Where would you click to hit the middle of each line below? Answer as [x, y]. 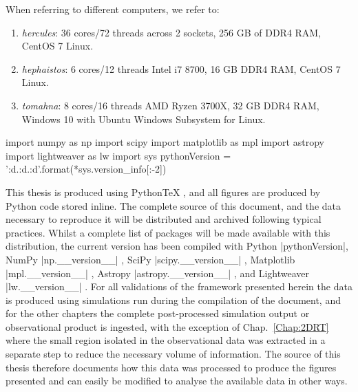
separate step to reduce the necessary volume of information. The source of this [173, 354]
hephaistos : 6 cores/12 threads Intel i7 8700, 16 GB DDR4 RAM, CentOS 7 [181, 68]
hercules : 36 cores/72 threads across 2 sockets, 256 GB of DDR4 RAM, [171, 32]
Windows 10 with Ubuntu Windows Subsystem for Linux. [144, 119]
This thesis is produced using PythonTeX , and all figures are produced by [163, 192]
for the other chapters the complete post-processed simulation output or [158, 313]
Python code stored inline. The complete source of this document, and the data [173, 205]
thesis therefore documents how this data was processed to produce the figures [171, 367]
